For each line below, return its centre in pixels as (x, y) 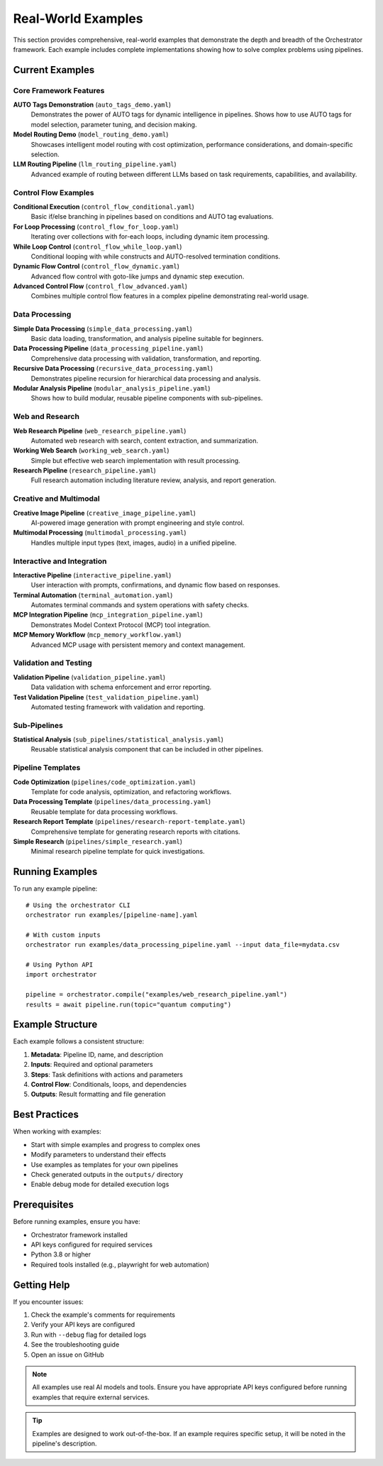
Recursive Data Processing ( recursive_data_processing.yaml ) (113, 369)
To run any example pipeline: (55, 889)
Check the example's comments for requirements (103, 1315)
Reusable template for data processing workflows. (104, 811)
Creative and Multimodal (56, 499)
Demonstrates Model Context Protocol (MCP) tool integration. (121, 624)
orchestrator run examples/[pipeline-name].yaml (112, 915)
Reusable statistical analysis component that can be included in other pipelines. (147, 749)
